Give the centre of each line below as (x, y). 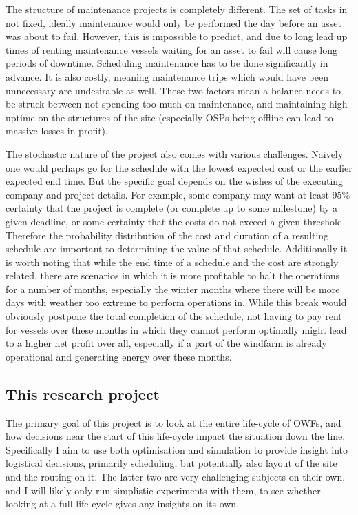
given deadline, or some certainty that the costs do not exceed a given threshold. (176, 221)
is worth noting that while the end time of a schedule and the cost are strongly (172, 262)
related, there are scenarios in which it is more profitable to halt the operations (173, 275)
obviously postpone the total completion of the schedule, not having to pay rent (174, 316)
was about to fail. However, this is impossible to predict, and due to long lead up (177, 36)
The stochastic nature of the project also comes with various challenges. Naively (175, 153)
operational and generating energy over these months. (119, 356)
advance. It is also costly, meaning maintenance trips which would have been (167, 76)
